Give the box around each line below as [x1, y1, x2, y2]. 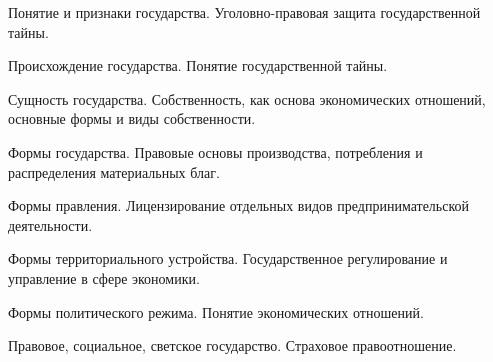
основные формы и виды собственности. [8, 108, 256, 129]
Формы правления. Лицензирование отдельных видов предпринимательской [8, 195, 470, 216]
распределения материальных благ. [8, 161, 220, 182]
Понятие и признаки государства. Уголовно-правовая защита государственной [8, 2, 481, 22]
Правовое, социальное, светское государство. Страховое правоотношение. [8, 335, 457, 356]
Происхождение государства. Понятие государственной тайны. [8, 55, 388, 76]
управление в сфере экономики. [8, 267, 200, 288]
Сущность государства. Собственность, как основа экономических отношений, [8, 88, 486, 109]
